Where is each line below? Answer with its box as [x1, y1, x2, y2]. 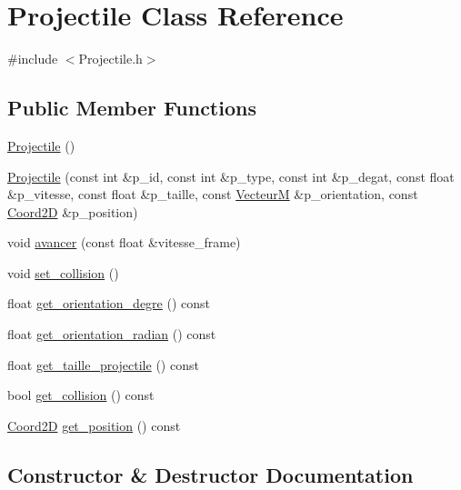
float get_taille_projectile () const [7, 355, 199, 374]
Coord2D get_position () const [7, 415, 181, 435]
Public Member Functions [7, 94, 256, 122]
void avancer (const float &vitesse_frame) [7, 233, 241, 252]
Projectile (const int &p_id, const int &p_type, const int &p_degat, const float [7, 166, 455, 185]
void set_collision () [7, 263, 119, 282]
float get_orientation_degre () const [7, 294, 211, 313]
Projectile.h [78, 49, 143, 68]
